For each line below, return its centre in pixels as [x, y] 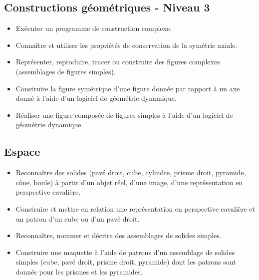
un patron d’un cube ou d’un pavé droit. [78, 218]
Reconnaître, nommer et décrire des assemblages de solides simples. [119, 235]
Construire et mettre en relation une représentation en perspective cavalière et [135, 208]
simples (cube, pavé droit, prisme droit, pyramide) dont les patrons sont [126, 262]
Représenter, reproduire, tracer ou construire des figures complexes [118, 62]
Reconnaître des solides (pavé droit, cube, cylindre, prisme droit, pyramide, [131, 172]
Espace [22, 151]
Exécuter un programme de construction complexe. [94, 28]
